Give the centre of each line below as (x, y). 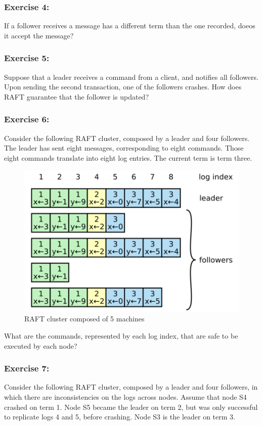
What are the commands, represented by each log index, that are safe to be (121, 336)
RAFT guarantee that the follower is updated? (76, 96)
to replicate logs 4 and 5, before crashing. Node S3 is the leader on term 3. (120, 417)
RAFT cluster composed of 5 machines (84, 319)
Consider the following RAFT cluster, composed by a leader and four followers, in (131, 387)
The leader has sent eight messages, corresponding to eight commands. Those (124, 148)
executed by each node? (41, 345)
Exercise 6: (27, 119)
